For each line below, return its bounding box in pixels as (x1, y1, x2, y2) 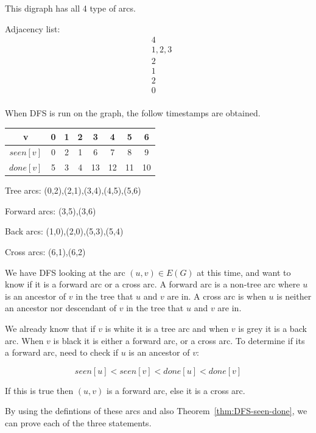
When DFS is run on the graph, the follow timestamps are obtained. (5, 107, 261, 119)
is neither (276, 289, 312, 302)
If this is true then (5, 384, 74, 396)
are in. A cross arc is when (167, 289, 266, 302)
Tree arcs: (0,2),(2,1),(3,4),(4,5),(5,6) (5, 184, 141, 197)
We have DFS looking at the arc (5, 266, 125, 278)
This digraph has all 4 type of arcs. (5, 2, 136, 14)
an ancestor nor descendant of (5, 301, 117, 314)
